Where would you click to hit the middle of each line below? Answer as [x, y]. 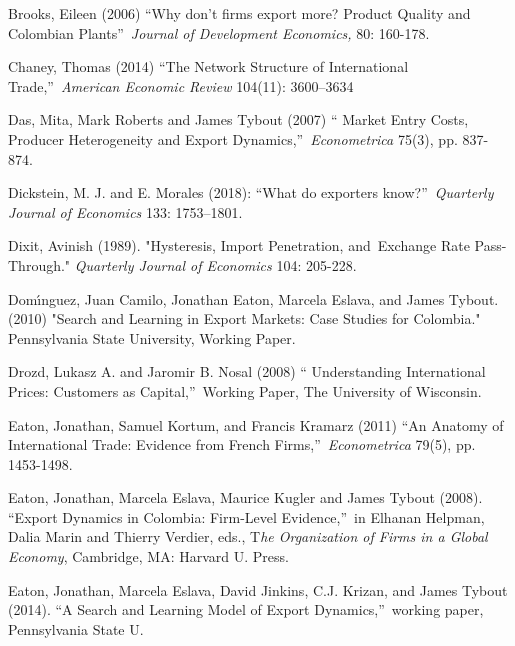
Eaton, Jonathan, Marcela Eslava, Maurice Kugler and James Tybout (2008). [245, 497]
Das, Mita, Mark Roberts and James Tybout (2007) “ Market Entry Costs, [238, 119]
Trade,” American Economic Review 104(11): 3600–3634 [181, 85]
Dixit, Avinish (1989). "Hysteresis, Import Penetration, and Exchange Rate [239, 245]
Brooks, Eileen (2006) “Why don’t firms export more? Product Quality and [239, 13]
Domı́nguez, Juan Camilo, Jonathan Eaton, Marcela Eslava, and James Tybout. [253, 298]
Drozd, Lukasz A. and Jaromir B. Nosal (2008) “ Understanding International [247, 371]
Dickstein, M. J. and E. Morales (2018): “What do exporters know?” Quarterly [251, 192]
